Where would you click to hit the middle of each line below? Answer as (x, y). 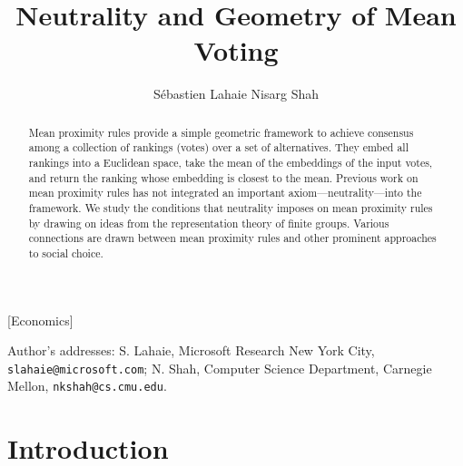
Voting (236, 50)
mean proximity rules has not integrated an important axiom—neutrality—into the (225, 193)
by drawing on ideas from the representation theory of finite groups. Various (209, 223)
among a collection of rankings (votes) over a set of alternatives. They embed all (218, 147)
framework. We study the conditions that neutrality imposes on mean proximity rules (231, 207)
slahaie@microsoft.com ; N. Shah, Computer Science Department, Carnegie (220, 368)
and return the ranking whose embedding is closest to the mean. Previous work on (223, 177)
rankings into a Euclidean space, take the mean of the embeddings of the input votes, (231, 163)
